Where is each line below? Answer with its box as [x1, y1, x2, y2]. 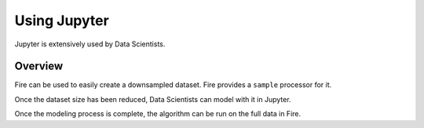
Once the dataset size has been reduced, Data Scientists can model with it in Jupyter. [14, 94, 291, 104]
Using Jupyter [14, 12, 109, 29]
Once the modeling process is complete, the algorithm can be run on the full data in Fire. [14, 109, 302, 119]
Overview [14, 60, 64, 73]
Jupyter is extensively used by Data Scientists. [14, 39, 166, 49]
